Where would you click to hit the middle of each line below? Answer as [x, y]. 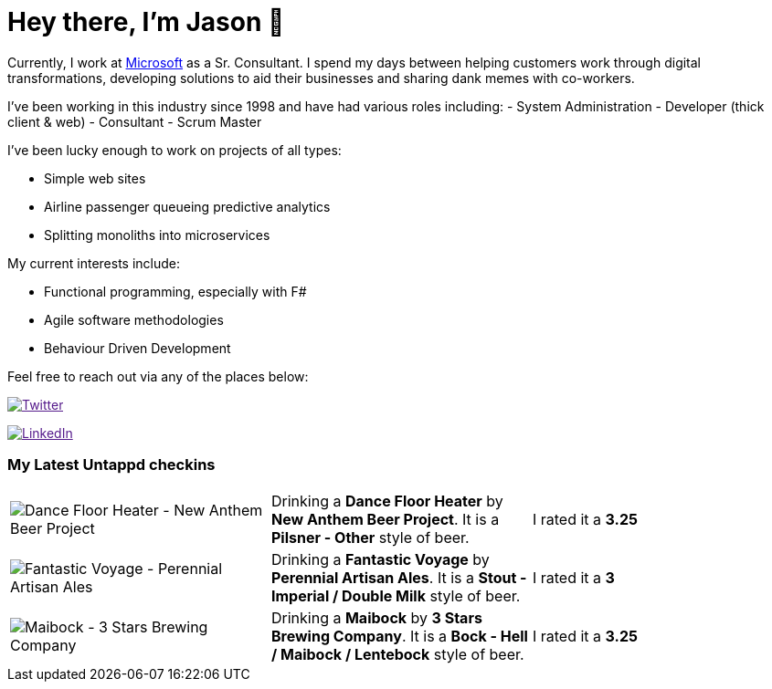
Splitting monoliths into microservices [157, 235]
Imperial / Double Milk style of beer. [396, 595]
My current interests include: [94, 263]
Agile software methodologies [134, 319]
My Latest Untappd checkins [111, 465]
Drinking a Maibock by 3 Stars [376, 617]
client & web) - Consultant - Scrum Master [135, 121]
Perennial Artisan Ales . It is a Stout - [399, 577]
